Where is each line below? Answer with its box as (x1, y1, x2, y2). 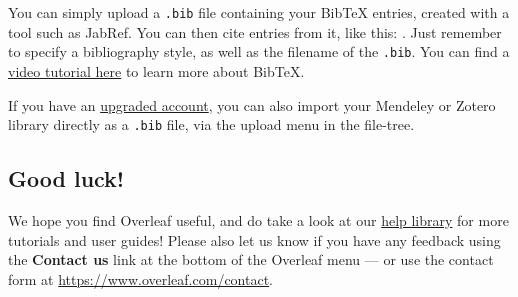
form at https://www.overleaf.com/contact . (8, 268, 274, 289)
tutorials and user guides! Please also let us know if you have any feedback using (8, 229, 501, 250)
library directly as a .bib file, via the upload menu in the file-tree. (8, 114, 415, 135)
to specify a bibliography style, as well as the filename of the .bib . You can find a (8, 41, 510, 62)
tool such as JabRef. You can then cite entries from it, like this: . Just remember (8, 21, 502, 42)
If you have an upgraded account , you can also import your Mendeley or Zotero (8, 94, 496, 115)
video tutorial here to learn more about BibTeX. (8, 60, 305, 81)
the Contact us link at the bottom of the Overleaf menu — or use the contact (8, 249, 494, 270)
